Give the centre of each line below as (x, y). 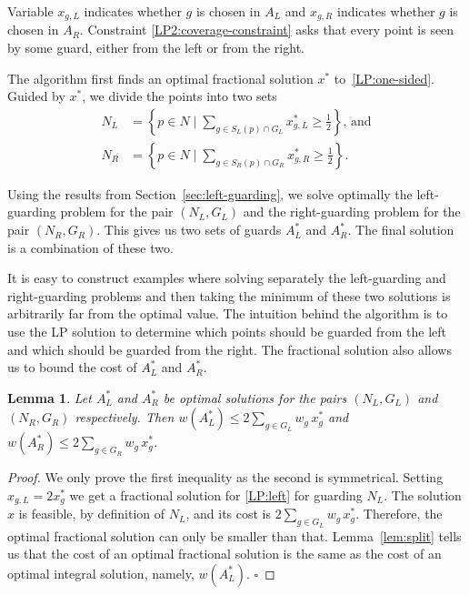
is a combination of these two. (90, 247)
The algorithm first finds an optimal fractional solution (160, 78)
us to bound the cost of (72, 367)
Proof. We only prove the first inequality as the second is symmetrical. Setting (225, 477)
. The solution (423, 495)
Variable (30, 11)
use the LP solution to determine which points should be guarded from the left (227, 332)
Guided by (36, 96)
